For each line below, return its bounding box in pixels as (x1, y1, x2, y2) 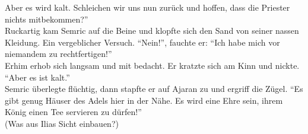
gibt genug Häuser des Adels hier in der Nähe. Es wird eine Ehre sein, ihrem (5, 94, 283, 106)
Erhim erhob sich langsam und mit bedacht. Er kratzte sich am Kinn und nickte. (5, 59, 300, 71)
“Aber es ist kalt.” (5, 71, 70, 83)
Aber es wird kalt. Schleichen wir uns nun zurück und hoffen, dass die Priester (5, 1, 290, 13)
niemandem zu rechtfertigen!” (5, 47, 112, 60)
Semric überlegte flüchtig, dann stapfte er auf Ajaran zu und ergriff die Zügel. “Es (5, 82, 303, 95)
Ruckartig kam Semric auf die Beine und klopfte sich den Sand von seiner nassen (5, 24, 299, 37)
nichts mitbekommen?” (5, 12, 88, 25)
